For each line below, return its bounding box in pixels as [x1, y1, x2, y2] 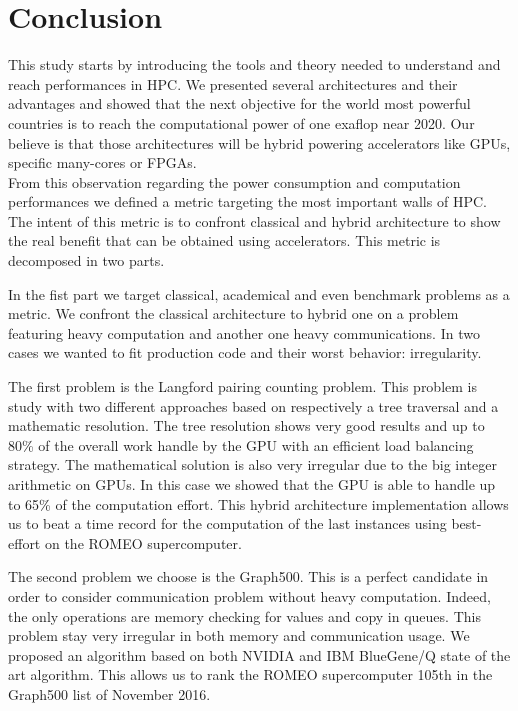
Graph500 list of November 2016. [8, 683, 211, 704]
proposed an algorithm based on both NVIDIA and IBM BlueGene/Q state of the [8, 644, 511, 665]
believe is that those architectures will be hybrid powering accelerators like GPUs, [8, 132, 511, 153]
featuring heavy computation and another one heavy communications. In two [8, 322, 480, 343]
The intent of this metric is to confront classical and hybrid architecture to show [8, 210, 501, 231]
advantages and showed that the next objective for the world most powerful [8, 93, 471, 114]
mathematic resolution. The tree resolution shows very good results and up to [8, 415, 485, 436]
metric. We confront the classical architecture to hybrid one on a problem [8, 303, 459, 324]
